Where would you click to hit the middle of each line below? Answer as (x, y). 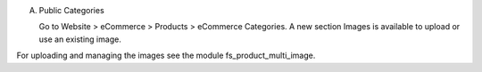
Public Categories (71, 10)
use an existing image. (80, 39)
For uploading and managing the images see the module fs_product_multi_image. (166, 56)
